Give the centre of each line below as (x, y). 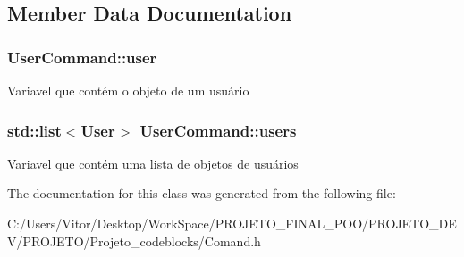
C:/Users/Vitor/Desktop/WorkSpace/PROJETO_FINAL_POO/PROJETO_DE (232, 223)
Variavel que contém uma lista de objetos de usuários (153, 163)
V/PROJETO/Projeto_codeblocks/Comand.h (134, 240)
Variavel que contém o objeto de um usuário (128, 90)
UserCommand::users (218, 130)
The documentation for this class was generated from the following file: (202, 193)
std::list (34, 130)
